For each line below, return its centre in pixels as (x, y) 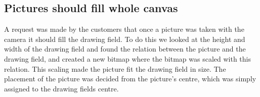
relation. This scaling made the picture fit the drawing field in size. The (115, 68)
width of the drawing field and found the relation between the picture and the (125, 49)
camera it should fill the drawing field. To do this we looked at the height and (125, 39)
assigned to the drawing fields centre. (61, 88)
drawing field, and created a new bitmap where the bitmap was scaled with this (127, 58)
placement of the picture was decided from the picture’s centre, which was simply (130, 79)
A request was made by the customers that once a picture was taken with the (124, 29)
